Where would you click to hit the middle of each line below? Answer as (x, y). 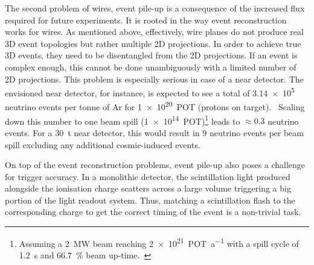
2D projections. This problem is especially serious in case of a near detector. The (154, 79)
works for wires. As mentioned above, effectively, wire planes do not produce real (154, 32)
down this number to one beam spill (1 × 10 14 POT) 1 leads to (123, 120)
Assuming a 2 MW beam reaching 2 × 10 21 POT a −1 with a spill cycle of (159, 242)
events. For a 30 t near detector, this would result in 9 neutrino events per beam (154, 132)
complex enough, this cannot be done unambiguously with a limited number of (151, 67)
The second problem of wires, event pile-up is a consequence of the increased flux (155, 8)
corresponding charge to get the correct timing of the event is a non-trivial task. (153, 212)
